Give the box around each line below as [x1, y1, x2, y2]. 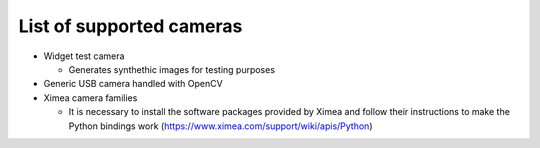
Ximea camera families [43, 91, 138, 104]
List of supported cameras [18, 15, 243, 37]
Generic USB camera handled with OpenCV [43, 78, 224, 90]
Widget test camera [43, 50, 125, 62]
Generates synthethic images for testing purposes [68, 63, 275, 75]
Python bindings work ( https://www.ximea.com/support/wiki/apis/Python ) [68, 120, 373, 132]
